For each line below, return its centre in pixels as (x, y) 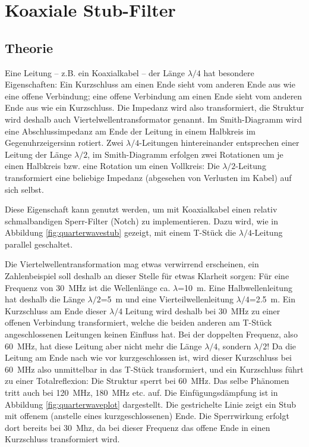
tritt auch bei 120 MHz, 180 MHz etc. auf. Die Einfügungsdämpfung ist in (141, 393)
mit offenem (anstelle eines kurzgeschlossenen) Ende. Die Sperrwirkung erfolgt (147, 416)
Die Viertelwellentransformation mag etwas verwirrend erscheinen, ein (132, 264)
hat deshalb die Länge (45, 299)
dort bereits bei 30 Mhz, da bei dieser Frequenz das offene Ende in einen (138, 427)
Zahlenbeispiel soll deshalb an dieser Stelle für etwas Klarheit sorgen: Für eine (147, 276)
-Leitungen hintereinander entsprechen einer (219, 143)
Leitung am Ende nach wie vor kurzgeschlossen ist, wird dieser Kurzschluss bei (148, 357)
